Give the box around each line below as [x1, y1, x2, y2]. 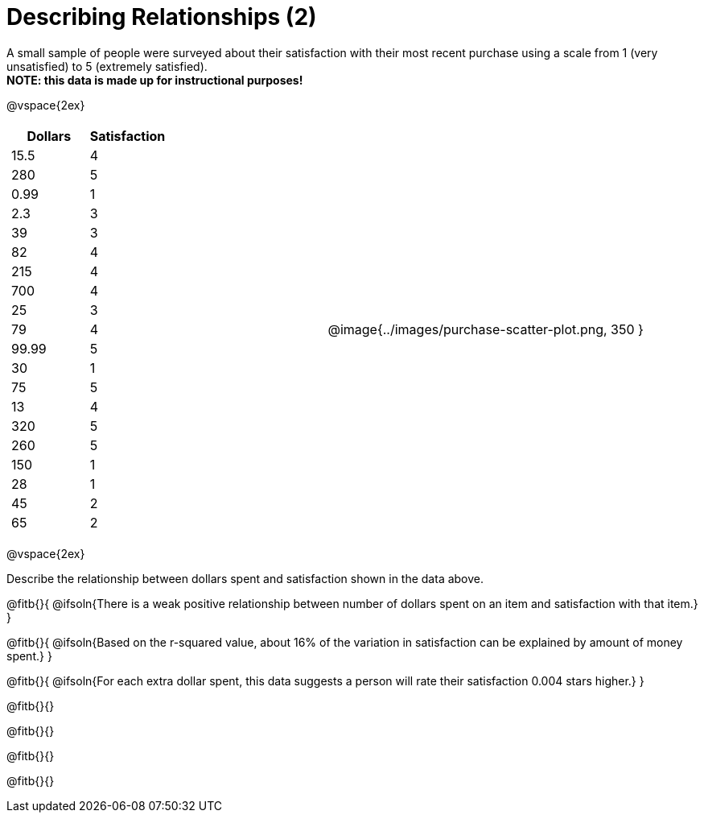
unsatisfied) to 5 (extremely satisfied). [6, 59, 208, 73]
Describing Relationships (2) [6, 3, 317, 31]
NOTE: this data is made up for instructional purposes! [6, 72, 303, 87]
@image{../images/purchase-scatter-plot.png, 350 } [327, 321, 644, 337]
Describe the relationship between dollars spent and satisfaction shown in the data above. [6, 571, 484, 585]
